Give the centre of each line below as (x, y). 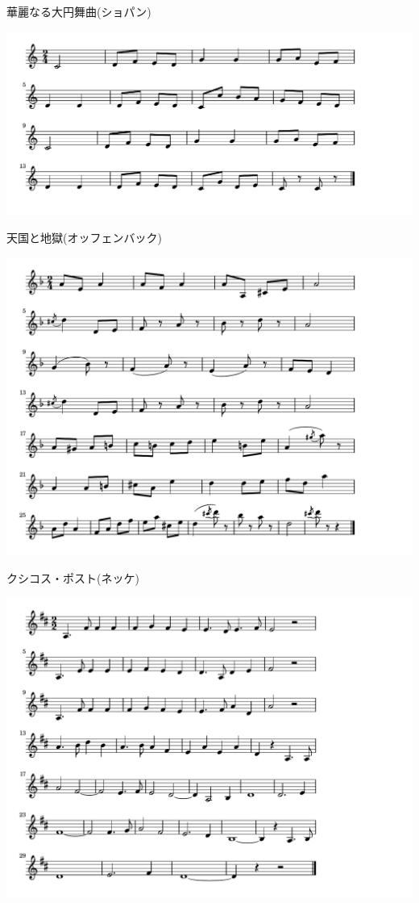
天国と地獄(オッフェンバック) (84, 238)
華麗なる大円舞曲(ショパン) (79, 11)
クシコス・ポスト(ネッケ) (73, 578)
